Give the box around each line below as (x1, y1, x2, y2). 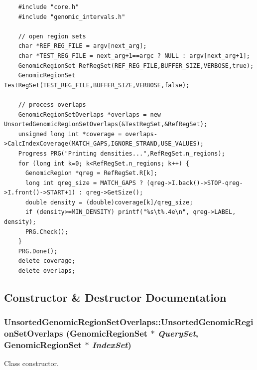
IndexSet (92, 339, 128, 351)
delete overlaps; (18, 267, 76, 275)
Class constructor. (4, 358, 59, 369)
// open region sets (18, 32, 86, 40)
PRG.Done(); (18, 247, 58, 255)
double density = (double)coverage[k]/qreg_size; (25, 198, 193, 206)
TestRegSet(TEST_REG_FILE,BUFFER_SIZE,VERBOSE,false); (4, 81, 190, 89)
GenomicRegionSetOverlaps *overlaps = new (18, 111, 161, 118)
